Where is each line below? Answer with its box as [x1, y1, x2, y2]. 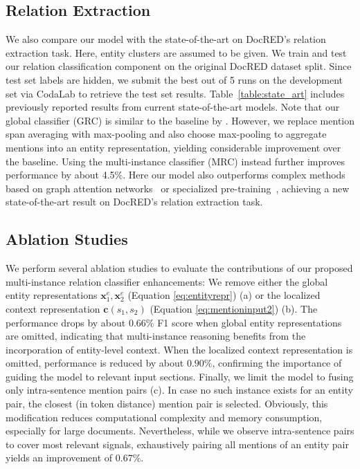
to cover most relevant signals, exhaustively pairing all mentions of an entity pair [6, 436, 349, 451]
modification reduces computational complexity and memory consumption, [6, 410, 323, 424]
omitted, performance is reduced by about [6, 356, 184, 370]
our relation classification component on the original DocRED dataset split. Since [6, 59, 352, 73]
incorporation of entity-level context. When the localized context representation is [6, 342, 353, 356]
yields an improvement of [6, 450, 113, 465]
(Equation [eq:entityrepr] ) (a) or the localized [127, 288, 321, 302]
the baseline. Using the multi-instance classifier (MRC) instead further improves [6, 154, 345, 168]
